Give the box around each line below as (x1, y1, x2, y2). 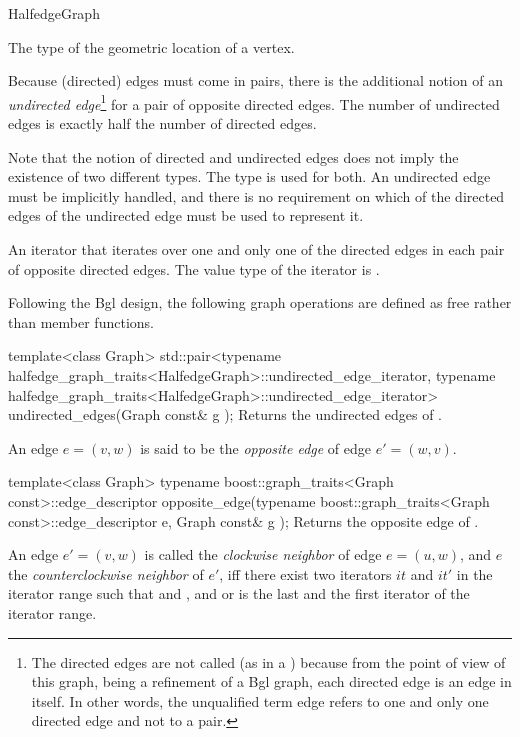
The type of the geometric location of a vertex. (8, 36, 295, 57)
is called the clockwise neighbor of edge (144, 544, 382, 565)
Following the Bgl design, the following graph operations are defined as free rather (8, 292, 512, 313)
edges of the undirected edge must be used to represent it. (8, 205, 364, 226)
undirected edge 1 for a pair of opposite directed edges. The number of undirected (8, 90, 500, 114)
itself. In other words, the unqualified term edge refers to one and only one (31, 690, 489, 711)
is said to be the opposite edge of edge (140, 437, 372, 458)
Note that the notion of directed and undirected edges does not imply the (8, 146, 459, 167)
